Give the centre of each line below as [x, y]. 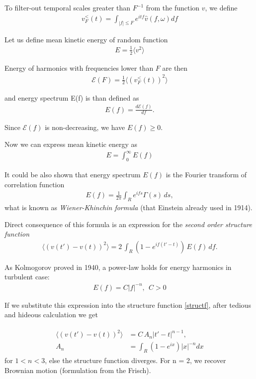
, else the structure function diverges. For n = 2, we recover [135, 360]
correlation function [35, 184]
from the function [173, 7]
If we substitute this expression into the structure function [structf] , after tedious [128, 305]
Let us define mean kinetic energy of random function [86, 39]
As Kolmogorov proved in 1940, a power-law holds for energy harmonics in [118, 267]
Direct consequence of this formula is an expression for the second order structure [128, 224]
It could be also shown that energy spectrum [73, 174]
